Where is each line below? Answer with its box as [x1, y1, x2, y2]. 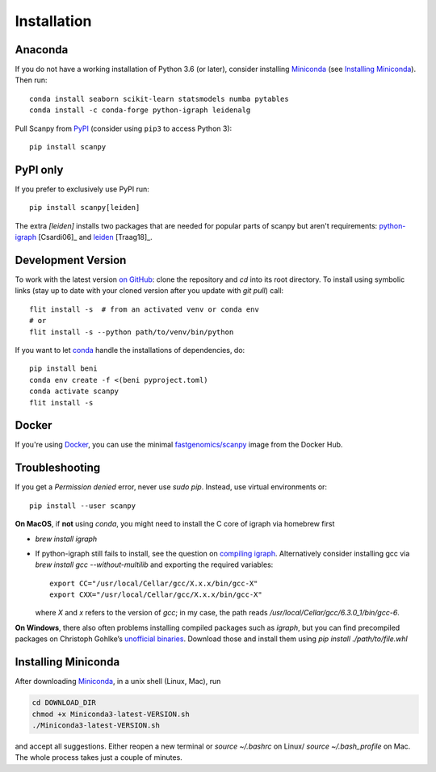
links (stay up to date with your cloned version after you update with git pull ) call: [15, 286, 284, 296]
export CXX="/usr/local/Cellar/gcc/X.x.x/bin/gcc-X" [49, 590, 262, 599]
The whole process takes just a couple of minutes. [15, 753, 183, 762]
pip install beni [29, 364, 98, 373]
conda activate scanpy [29, 387, 119, 396]
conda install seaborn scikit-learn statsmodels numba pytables [29, 94, 290, 103]
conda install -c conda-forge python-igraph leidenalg [29, 106, 251, 115]
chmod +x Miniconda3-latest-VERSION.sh [31, 709, 190, 719]
